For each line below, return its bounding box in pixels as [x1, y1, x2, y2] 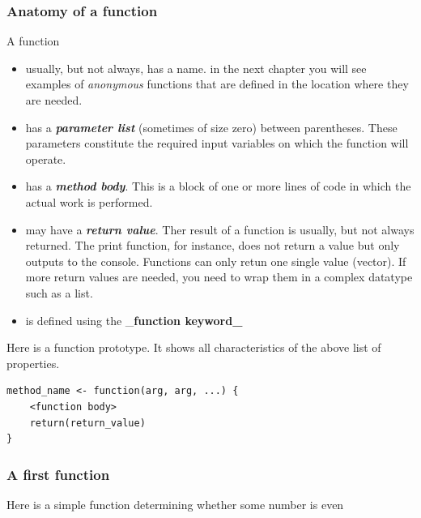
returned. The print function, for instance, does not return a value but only [25, 237, 400, 254]
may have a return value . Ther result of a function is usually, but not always [25, 220, 415, 238]
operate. [25, 150, 66, 167]
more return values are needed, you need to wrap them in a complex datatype [25, 268, 413, 285]
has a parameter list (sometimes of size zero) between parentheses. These [25, 118, 398, 135]
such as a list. [25, 284, 93, 301]
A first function [6, 464, 110, 484]
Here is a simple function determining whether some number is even [6, 495, 344, 512]
